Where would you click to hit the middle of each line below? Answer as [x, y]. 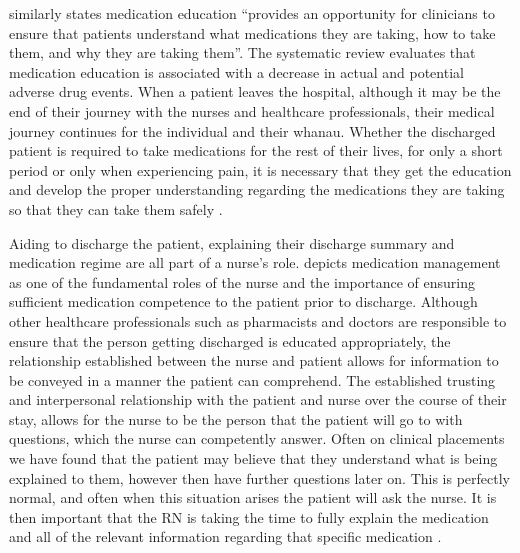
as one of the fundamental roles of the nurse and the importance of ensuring [242, 281]
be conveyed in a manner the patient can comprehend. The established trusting [252, 379]
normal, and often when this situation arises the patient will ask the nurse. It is [253, 497]
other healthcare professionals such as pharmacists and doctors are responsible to [258, 320]
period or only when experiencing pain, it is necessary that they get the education [260, 169]
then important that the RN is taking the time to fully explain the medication [249, 516]
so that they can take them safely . [116, 208]
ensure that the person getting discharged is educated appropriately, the [230, 340]
